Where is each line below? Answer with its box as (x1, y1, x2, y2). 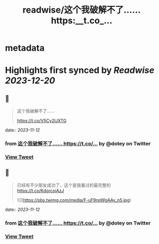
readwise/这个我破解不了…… (22, 4, 141, 16)
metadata (5, 42, 45, 54)
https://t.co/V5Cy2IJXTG (17, 118, 67, 124)
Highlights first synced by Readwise (5, 65, 155, 76)
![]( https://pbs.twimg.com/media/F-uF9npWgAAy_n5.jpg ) (17, 197, 131, 203)
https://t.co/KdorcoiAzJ (17, 188, 64, 193)
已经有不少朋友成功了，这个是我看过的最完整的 (17, 182, 111, 188)
